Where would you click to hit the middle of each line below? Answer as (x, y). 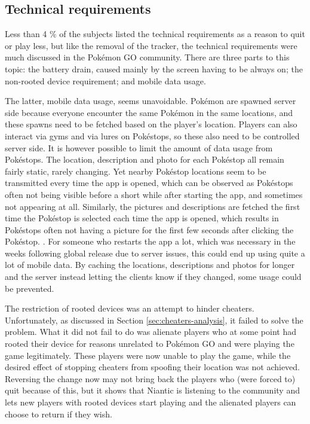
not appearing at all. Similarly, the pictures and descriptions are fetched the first (153, 206)
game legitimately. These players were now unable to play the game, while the (148, 355)
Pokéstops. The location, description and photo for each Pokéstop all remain (145, 159)
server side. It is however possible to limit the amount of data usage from (139, 147)
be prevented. (30, 288)
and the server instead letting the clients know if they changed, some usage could (153, 277)
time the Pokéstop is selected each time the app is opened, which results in (142, 218)
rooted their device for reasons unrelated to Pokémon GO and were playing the (150, 344)
